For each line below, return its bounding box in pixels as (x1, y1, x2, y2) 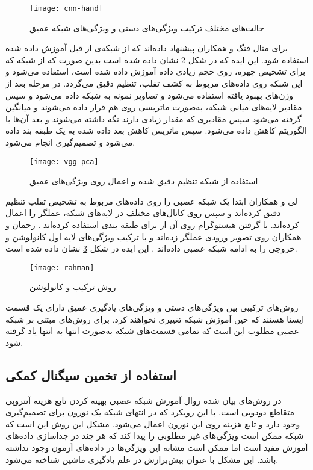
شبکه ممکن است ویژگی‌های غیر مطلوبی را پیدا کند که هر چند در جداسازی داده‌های (5, 429, 304, 442)
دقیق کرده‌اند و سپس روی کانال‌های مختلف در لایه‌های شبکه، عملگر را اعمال (5, 206, 281, 219)
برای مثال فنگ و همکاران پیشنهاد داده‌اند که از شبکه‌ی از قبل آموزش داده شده (5, 42, 288, 54)
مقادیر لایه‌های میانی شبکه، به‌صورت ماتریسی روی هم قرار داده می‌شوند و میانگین (5, 100, 302, 113)
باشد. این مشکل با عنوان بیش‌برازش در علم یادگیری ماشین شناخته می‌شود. (5, 453, 279, 465)
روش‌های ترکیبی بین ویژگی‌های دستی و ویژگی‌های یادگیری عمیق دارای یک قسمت (5, 301, 299, 314)
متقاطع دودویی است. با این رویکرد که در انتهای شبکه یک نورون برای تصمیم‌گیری (5, 406, 294, 418)
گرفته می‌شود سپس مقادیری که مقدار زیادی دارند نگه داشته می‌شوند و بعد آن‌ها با (5, 112, 302, 125)
